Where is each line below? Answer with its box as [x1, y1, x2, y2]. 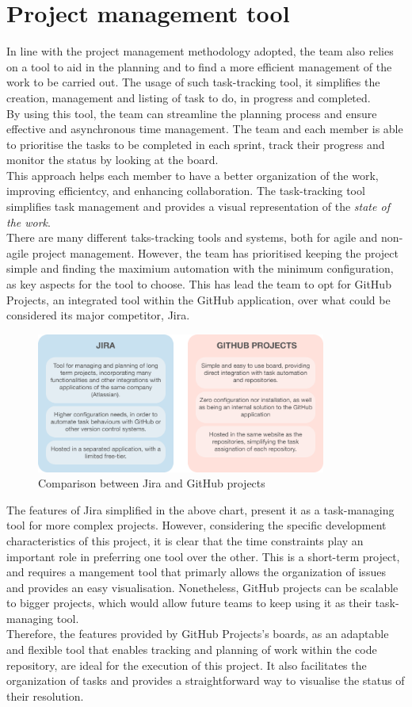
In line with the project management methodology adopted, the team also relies [6, 43, 394, 59]
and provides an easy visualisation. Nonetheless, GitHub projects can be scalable [6, 579, 399, 595]
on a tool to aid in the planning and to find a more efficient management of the [6, 58, 392, 75]
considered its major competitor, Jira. [6, 307, 190, 323]
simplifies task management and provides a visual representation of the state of [6, 198, 390, 215]
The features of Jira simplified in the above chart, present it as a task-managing [6, 501, 395, 518]
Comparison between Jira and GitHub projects [38, 475, 265, 491]
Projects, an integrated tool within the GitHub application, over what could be [6, 291, 391, 308]
